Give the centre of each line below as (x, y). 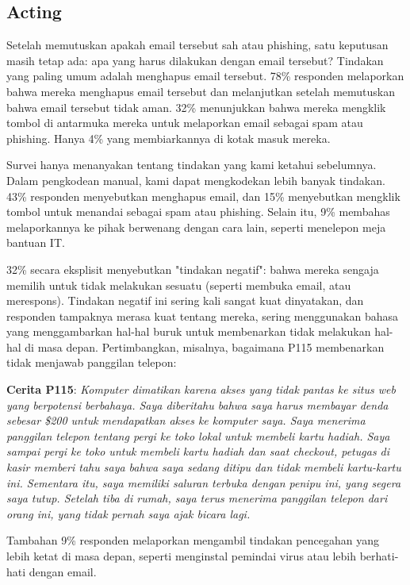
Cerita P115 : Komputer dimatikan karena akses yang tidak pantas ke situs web (201, 389)
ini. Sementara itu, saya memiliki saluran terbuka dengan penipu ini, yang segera (204, 482)
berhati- (379, 556)
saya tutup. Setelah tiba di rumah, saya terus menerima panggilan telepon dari (197, 498)
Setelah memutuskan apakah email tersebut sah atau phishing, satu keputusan (197, 45)
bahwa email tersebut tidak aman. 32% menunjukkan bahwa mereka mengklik (196, 107)
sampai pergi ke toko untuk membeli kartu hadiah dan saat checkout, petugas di (198, 451)
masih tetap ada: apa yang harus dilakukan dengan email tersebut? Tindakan (195, 60)
